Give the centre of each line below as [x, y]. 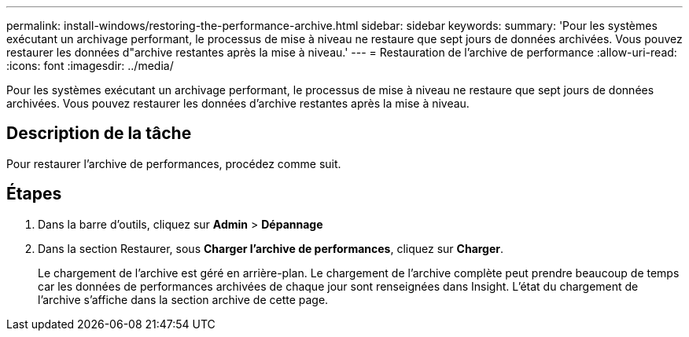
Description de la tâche [99, 134]
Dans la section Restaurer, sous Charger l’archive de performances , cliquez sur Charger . [271, 248]
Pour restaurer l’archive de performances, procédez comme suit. [174, 163]
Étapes [34, 194]
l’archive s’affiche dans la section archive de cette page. [183, 299]
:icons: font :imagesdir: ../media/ [90, 66]
